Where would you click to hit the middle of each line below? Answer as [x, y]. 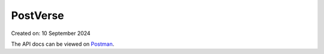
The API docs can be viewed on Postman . [63, 44]
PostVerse [37, 15]
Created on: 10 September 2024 [51, 33]
